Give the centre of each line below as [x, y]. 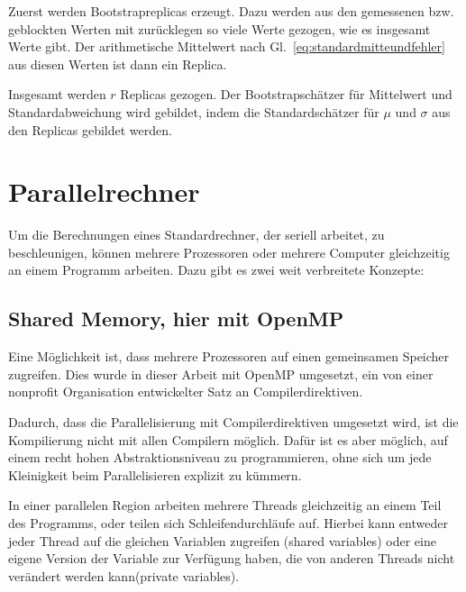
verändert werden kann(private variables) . [124, 575]
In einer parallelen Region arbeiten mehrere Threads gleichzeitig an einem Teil [225, 505]
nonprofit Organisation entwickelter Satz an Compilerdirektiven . [186, 392]
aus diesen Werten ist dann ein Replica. [118, 64]
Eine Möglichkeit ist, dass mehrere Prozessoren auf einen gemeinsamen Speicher [229, 356]
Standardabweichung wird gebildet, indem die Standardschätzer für [194, 111]
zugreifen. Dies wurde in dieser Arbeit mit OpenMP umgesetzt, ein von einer [221, 373]
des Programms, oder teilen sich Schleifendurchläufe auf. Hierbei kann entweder [228, 523]
